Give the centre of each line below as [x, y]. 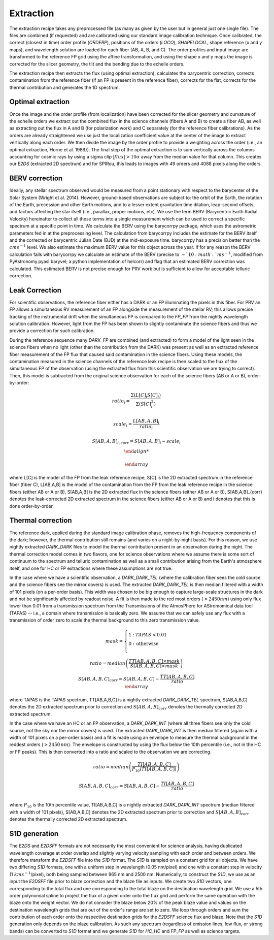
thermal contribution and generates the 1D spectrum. [65, 87]
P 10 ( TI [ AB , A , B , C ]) [154, 769]
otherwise [147, 644]
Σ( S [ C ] [144, 404]
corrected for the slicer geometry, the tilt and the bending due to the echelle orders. [97, 64]
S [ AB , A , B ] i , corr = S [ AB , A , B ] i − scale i [136, 442]
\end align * [136, 451]
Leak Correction [36, 290]
